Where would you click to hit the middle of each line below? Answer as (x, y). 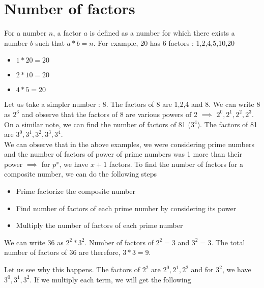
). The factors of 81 (227, 124)
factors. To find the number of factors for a (176, 164)
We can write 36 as (34, 242)
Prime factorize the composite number (76, 191)
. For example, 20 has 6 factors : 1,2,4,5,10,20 (164, 42)
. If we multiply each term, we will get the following (110, 279)
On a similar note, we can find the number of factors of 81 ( (97, 124)
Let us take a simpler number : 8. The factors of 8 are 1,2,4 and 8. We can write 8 (132, 104)
